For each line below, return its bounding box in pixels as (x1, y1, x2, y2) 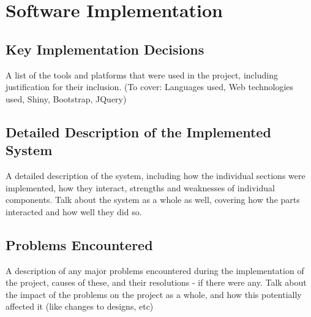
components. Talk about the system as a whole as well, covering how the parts (6, 193, 300, 206)
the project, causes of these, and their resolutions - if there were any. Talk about (6, 276, 307, 289)
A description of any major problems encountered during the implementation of (6, 264, 304, 277)
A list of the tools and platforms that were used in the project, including (6, 68, 278, 81)
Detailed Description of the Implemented (6, 122, 271, 141)
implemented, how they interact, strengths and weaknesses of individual (6, 181, 275, 194)
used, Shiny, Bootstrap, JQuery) (6, 92, 127, 105)
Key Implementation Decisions (6, 39, 204, 58)
